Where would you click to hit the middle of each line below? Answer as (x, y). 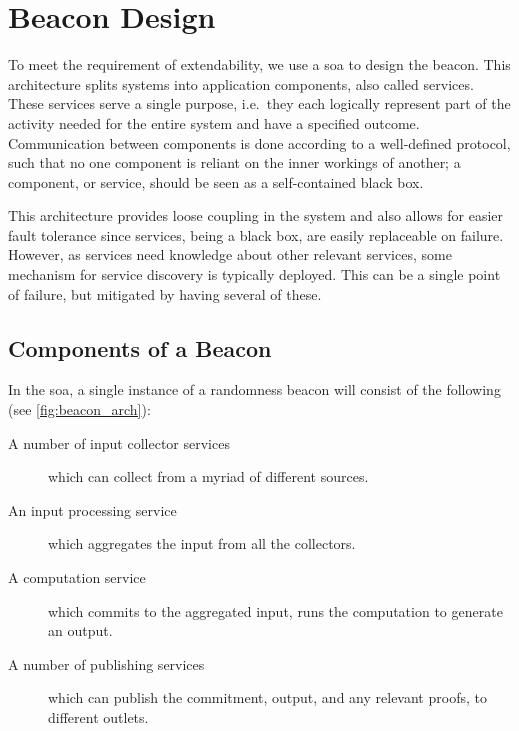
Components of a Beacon (140, 347)
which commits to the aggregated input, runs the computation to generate (275, 610)
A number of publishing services (106, 663)
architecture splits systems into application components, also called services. (241, 83)
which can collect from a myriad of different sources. (208, 476)
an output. (80, 630)
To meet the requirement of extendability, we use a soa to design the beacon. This (259, 64)
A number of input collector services (119, 442)
